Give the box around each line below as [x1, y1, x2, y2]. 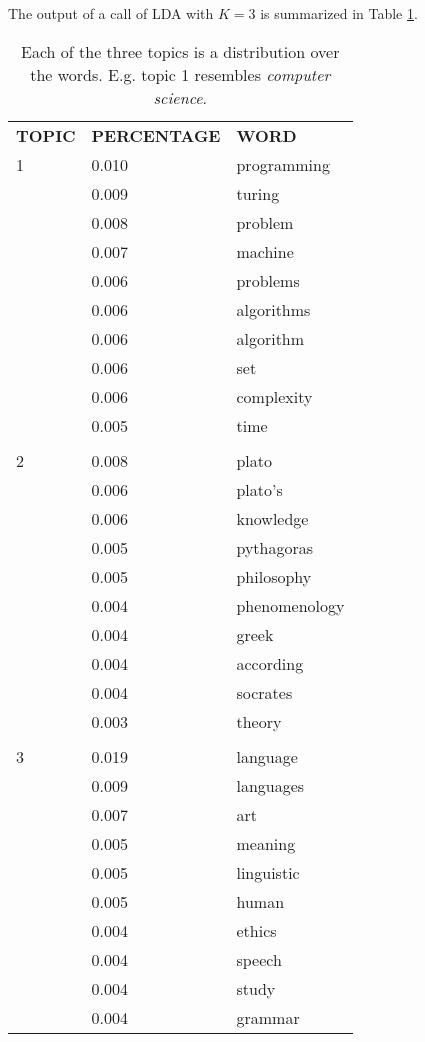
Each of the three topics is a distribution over [21, 39, 340, 63]
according [236, 651, 304, 675]
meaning [236, 831, 296, 855]
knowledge [236, 506, 309, 530]
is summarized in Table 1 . [260, 3, 418, 23]
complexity [236, 384, 313, 408]
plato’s [236, 477, 283, 501]
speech [236, 947, 282, 971]
